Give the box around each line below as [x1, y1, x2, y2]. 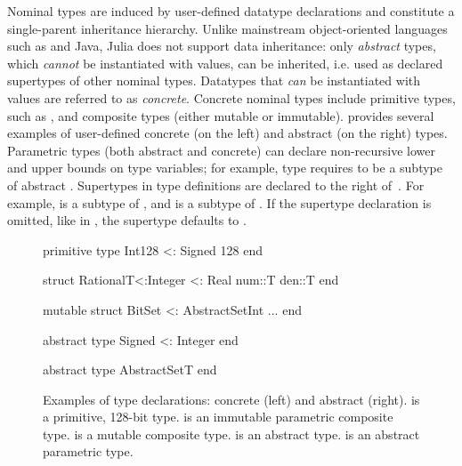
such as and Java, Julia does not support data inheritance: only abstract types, [7, 36, 436, 55]
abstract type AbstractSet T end [43, 360, 217, 379]
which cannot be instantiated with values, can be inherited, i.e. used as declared [7, 53, 443, 72]
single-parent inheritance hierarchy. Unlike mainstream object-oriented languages [7, 19, 448, 37]
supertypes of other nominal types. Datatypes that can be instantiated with [7, 71, 420, 90]
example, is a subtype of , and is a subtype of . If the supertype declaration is [7, 193, 432, 212]
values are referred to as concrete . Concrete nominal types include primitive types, [7, 88, 456, 107]
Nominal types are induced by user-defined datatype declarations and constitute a [7, 2, 455, 20]
